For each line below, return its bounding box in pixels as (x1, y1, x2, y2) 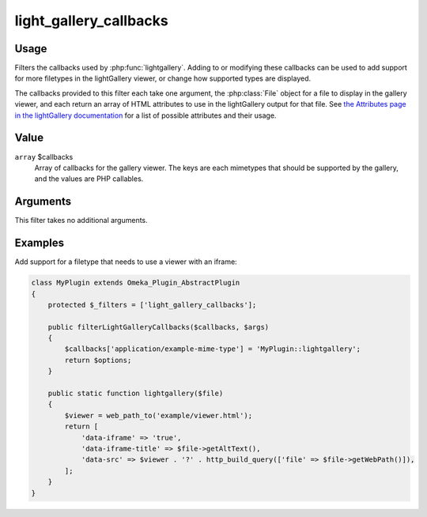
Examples (14, 236, 65, 250)
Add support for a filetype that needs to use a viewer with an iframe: (14, 257, 237, 266)
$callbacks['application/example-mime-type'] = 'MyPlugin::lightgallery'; (64, 345, 361, 353)
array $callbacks (14, 152, 74, 161)
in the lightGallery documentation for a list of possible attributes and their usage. (14, 111, 277, 120)
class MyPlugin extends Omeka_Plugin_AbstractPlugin (31, 278, 240, 288)
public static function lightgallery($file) (47, 389, 224, 398)
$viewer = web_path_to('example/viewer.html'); (64, 411, 253, 420)
